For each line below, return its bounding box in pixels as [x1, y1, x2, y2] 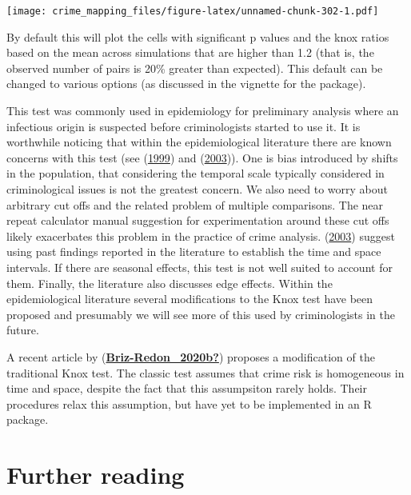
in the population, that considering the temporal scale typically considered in [6, 165, 385, 182]
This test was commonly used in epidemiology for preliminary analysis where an [6, 102, 399, 119]
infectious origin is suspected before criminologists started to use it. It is [6, 118, 361, 134]
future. [6, 321, 39, 338]
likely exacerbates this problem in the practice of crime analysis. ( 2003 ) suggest [6, 227, 395, 244]
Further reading [6, 458, 185, 491]
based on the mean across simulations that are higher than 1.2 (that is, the [6, 44, 374, 61]
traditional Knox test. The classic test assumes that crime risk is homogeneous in [6, 364, 405, 381]
